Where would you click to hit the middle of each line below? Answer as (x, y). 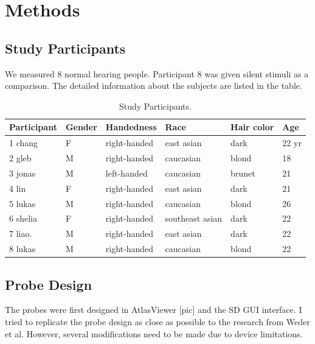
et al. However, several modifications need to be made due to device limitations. (154, 333)
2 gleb (20, 158)
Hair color (252, 127)
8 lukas (22, 249)
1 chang (24, 143)
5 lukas (22, 203)
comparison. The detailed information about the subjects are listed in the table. (154, 86)
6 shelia (23, 218)
